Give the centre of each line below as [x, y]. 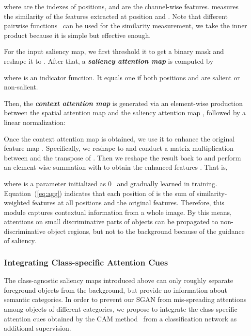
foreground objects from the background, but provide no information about [116, 290]
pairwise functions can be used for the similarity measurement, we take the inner [125, 26]
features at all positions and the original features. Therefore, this [128, 203]
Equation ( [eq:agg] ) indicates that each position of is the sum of [99, 193]
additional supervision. [38, 328]
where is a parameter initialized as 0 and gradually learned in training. [111, 183]
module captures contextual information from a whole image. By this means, [118, 212]
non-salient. [21, 87]
